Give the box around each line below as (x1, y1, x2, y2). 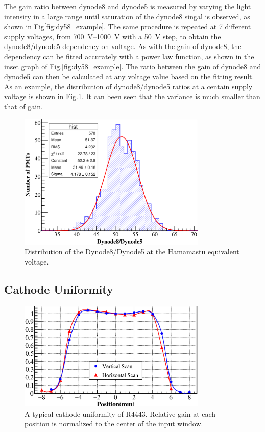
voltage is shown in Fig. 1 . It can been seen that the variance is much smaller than (4, 91, 260, 102)
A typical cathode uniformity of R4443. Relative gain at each (25, 408, 216, 419)
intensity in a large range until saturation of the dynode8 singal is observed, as (4, 11, 250, 21)
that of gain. (4, 101, 43, 111)
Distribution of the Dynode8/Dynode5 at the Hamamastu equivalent (25, 246, 239, 257)
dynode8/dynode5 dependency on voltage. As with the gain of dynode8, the (4, 41, 242, 52)
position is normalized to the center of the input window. (25, 418, 203, 429)
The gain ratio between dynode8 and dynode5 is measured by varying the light (4, 1, 251, 11)
